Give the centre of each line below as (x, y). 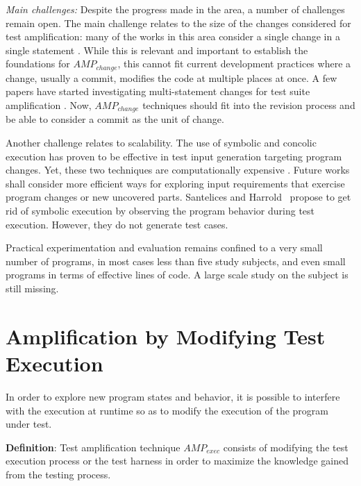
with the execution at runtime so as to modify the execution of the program (167, 410)
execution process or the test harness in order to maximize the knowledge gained (177, 461)
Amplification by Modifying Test (166, 336)
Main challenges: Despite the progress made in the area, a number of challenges (175, 9)
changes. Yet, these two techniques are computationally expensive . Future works (178, 170)
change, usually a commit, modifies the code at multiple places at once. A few (171, 77)
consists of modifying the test (286, 447)
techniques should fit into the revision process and (249, 105)
